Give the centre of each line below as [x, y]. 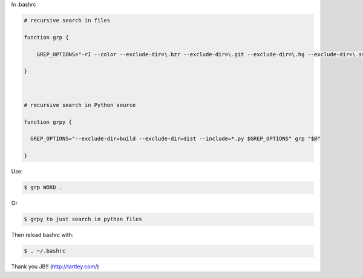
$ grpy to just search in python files [83, 219]
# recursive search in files [67, 20]
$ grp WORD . [43, 188]
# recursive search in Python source [80, 105]
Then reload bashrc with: [42, 235]
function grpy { [48, 122]
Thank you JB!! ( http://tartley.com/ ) [55, 267]
